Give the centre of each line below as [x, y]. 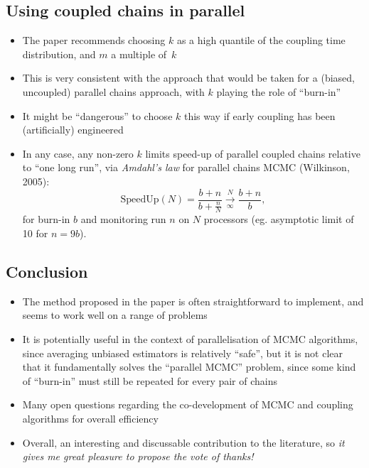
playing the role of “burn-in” [279, 91]
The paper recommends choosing [94, 40]
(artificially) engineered [73, 130]
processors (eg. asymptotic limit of [279, 219]
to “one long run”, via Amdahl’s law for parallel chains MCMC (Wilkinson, [186, 167]
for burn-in [46, 219]
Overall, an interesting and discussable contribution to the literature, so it [183, 442]
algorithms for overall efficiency [90, 418]
